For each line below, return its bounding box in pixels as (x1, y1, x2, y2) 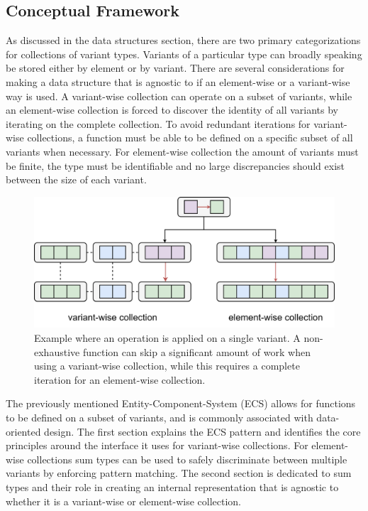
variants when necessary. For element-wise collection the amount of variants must (6, 144, 359, 158)
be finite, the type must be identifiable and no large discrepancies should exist (6, 158, 345, 173)
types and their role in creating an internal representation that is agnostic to (6, 479, 339, 494)
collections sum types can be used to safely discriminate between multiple (27, 451, 347, 466)
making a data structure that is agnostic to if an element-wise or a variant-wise (6, 74, 350, 89)
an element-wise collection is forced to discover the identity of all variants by (6, 102, 338, 117)
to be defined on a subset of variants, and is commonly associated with (6, 409, 313, 424)
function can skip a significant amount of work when (82, 344, 311, 359)
